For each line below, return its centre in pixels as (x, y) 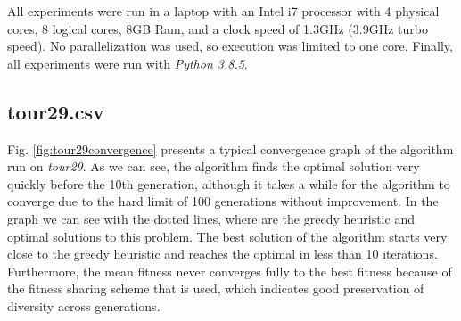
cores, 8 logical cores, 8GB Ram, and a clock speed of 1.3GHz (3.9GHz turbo (218, 28)
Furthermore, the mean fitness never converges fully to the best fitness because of (230, 271)
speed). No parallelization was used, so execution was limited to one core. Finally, (230, 46)
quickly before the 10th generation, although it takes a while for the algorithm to (229, 183)
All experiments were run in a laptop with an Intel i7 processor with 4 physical (223, 11)
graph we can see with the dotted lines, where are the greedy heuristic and (211, 218)
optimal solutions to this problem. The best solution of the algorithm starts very (227, 236)
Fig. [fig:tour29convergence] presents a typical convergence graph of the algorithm (230, 148)
